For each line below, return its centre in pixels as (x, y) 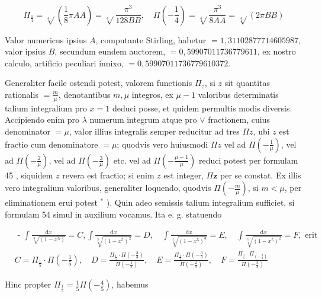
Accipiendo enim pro (42, 119)
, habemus (130, 284)
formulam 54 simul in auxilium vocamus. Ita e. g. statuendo (113, 214)
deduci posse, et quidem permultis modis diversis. (202, 108)
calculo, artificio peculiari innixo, (64, 63)
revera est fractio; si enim (108, 175)
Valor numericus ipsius (46, 39)
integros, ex (152, 94)
